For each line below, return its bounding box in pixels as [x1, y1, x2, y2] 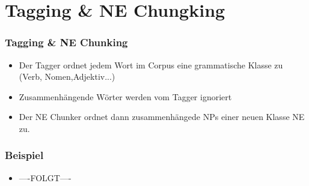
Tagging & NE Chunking [5, 35, 128, 50]
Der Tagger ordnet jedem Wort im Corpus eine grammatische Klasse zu [19, 58, 283, 71]
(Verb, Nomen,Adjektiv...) [19, 70, 115, 83]
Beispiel [5, 148, 44, 163]
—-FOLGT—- [19, 171, 72, 184]
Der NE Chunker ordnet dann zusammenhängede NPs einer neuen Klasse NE [19, 110, 305, 123]
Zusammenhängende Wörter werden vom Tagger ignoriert [19, 90, 232, 103]
